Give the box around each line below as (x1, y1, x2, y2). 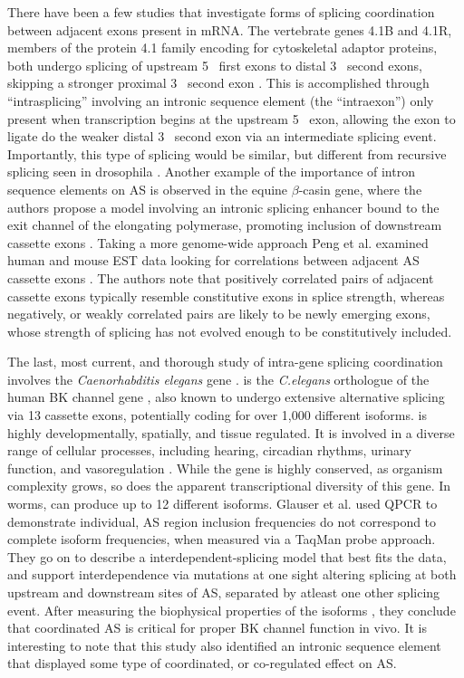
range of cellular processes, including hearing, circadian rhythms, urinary (7, 441, 411, 460)
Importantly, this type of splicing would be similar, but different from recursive (7, 144, 447, 163)
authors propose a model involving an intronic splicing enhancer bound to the (7, 197, 440, 216)
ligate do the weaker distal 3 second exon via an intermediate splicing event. (7, 127, 437, 146)
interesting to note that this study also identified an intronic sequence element (7, 635, 441, 654)
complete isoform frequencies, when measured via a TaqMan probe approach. (7, 530, 436, 549)
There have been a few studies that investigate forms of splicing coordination (7, 3, 435, 21)
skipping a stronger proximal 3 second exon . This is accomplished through (7, 73, 430, 92)
